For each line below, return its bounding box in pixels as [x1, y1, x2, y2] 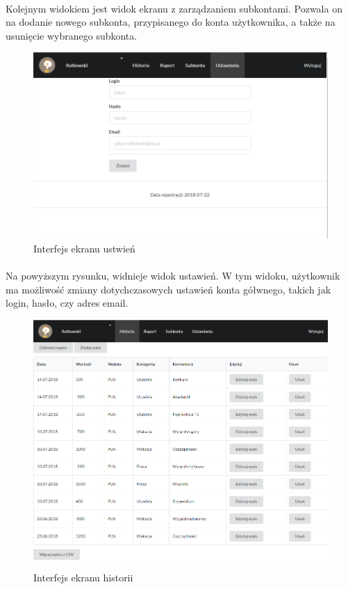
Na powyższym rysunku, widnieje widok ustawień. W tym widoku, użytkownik [6, 268, 340, 283]
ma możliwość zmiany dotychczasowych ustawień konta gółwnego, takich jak [6, 282, 331, 296]
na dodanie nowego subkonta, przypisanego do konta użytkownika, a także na [6, 15, 335, 29]
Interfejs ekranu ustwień [33, 241, 135, 255]
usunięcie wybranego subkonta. [6, 28, 138, 42]
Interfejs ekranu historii [33, 570, 133, 584]
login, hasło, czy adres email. [6, 296, 129, 310]
